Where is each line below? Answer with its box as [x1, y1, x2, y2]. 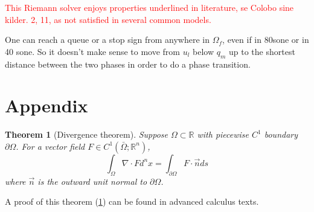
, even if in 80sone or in [222, 33, 309, 46]
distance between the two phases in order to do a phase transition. [5, 57, 251, 70]
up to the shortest [229, 45, 295, 57]
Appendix [5, 93, 88, 118]
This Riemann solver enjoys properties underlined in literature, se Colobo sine [5, 1, 294, 13]
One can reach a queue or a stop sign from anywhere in [5, 33, 210, 46]
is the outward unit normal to [37, 175, 147, 187]
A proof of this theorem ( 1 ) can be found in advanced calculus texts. [5, 195, 259, 208]
